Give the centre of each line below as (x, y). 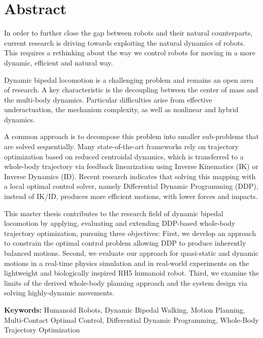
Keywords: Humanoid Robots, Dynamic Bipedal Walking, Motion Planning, (125, 309)
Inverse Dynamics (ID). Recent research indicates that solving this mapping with (130, 176)
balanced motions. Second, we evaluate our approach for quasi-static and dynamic (131, 253)
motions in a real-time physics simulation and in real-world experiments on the (127, 263)
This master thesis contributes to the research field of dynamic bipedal (114, 213)
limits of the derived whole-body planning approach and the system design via (126, 282)
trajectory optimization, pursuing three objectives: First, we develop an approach (130, 233)
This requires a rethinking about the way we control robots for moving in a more (130, 53)
